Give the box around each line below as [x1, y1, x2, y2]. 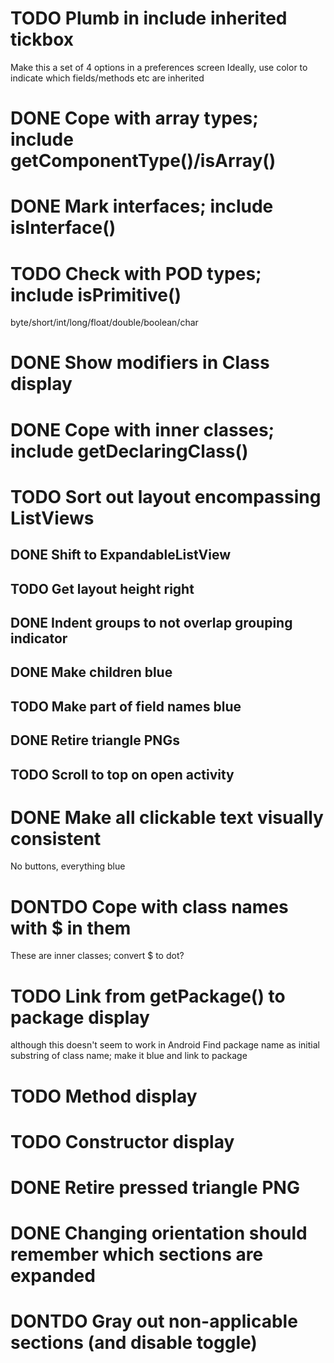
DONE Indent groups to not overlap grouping [10, 614, 293, 631]
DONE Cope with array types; [10, 107, 259, 130]
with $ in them [10, 917, 132, 939]
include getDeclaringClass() [10, 440, 249, 462]
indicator [10, 630, 68, 647]
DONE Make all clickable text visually [10, 806, 324, 829]
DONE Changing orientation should [10, 1222, 308, 1245]
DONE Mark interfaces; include [10, 195, 274, 218]
